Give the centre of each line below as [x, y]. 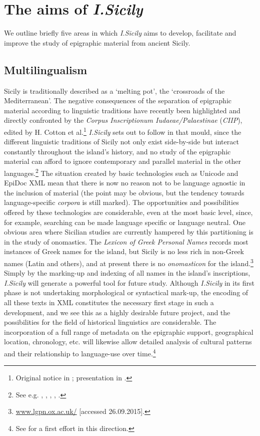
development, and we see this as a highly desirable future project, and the [117, 312]
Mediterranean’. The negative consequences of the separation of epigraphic [118, 100]
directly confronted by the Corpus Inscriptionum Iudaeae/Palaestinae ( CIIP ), [123, 120]
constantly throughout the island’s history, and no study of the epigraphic [117, 151]
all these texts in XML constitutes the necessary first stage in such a [109, 302]
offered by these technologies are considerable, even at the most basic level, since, [128, 212]
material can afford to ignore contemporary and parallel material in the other [122, 161]
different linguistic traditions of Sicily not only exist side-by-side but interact [121, 142]
